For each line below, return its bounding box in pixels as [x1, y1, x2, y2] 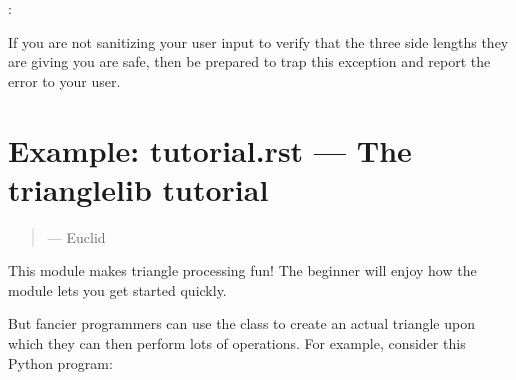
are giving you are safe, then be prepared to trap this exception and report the [8, 51, 491, 72]
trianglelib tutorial [8, 168, 269, 209]
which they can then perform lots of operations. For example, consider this [8, 333, 466, 354]
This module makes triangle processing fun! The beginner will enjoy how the [8, 260, 477, 281]
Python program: [8, 352, 113, 373]
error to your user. [8, 70, 121, 91]
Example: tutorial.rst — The [8, 129, 412, 170]
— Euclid [47, 226, 106, 247]
